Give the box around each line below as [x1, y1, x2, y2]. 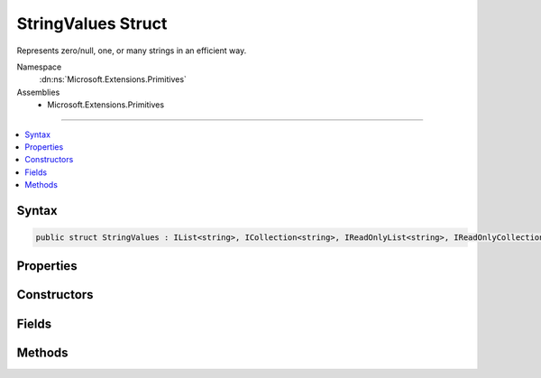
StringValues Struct [16, 14, 168, 33]
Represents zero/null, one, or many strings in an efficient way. [16, 45, 247, 56]
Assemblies [16, 87, 60, 97]
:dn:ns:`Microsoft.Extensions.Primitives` [39, 74, 187, 85]
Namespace [16, 61, 62, 72]
